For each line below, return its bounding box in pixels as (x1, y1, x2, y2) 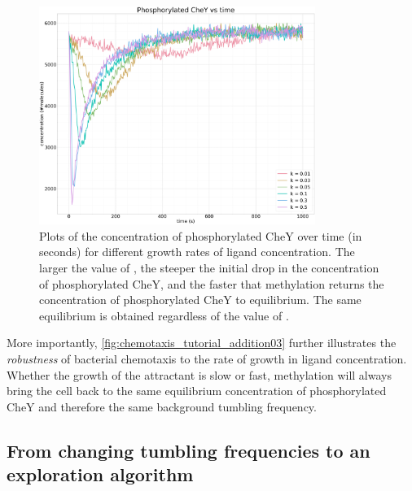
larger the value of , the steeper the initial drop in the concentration (39, 259, 379, 276)
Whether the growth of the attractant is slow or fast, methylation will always (7, 366, 392, 383)
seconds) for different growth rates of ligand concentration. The (39, 243, 355, 260)
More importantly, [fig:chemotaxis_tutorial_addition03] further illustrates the (7, 334, 397, 351)
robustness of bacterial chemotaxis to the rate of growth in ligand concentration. (7, 350, 407, 367)
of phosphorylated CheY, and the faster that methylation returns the (39, 275, 384, 292)
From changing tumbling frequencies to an (7, 437, 370, 463)
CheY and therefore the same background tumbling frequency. (7, 398, 317, 415)
